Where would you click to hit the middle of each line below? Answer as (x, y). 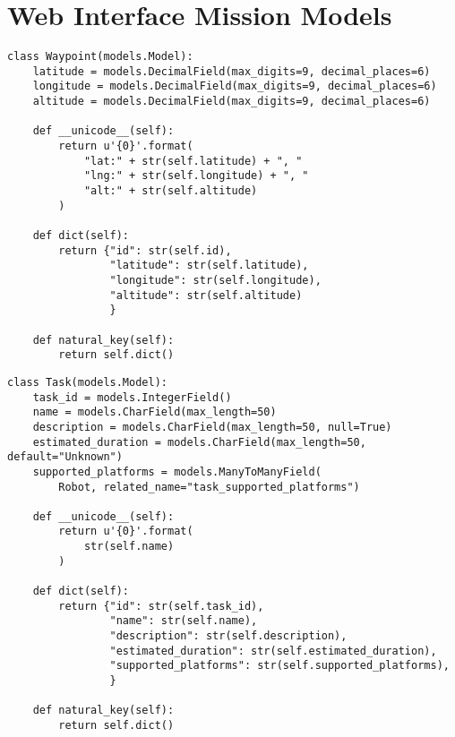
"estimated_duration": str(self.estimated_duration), (273, 651)
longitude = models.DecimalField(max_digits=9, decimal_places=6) (235, 86)
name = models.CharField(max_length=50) (155, 412)
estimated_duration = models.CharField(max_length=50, (199, 442)
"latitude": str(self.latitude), (209, 266)
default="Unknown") (65, 457)
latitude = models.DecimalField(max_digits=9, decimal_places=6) (232, 71)
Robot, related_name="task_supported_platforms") (209, 487)
